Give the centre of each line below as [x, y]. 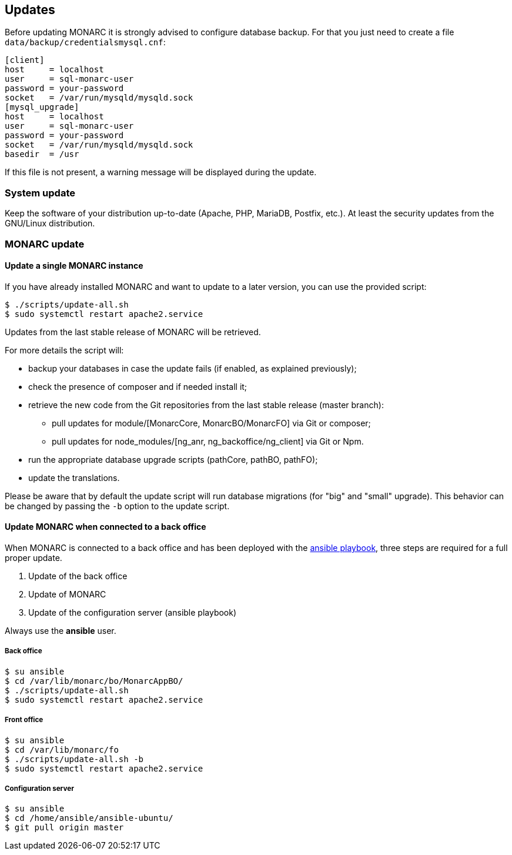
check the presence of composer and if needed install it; [138, 386]
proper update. [34, 557]
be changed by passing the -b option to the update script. [117, 506]
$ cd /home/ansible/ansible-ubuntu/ [89, 818]
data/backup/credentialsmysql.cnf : [85, 42]
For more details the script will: [64, 350]
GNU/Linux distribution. [50, 223]
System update [40, 193]
